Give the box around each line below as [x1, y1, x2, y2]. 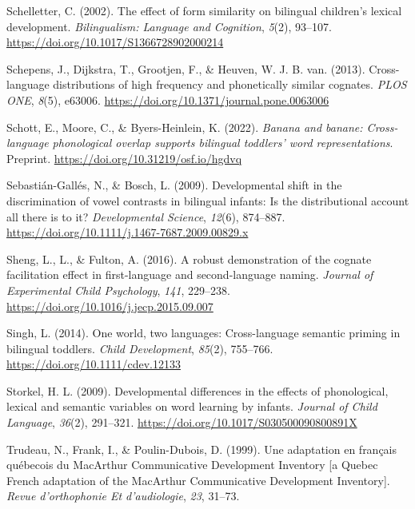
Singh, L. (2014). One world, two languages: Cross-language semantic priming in [6, 324, 401, 341]
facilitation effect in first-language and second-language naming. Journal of [6, 266, 373, 283]
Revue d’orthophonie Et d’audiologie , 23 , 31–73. [6, 487, 240, 504]
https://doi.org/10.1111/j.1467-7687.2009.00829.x [6, 224, 249, 241]
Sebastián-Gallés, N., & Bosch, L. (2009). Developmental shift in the [6, 177, 342, 193]
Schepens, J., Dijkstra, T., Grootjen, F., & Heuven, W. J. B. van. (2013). [6, 60, 365, 77]
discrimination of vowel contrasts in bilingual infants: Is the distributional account [6, 192, 409, 209]
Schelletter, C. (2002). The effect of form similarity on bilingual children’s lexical [6, 2, 402, 18]
